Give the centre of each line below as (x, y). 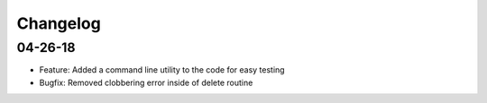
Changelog (59, 23)
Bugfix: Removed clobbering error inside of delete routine (146, 82)
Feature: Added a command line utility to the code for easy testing (162, 70)
